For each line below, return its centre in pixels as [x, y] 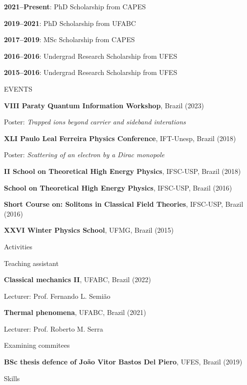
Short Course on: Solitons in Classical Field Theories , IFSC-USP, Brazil [124, 204]
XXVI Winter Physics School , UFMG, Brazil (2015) [89, 230]
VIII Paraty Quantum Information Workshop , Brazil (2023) [104, 105]
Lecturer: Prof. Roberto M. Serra [54, 328]
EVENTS [18, 88]
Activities [18, 246]
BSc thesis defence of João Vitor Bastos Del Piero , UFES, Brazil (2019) [123, 362]
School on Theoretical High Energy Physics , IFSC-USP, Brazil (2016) [118, 187]
